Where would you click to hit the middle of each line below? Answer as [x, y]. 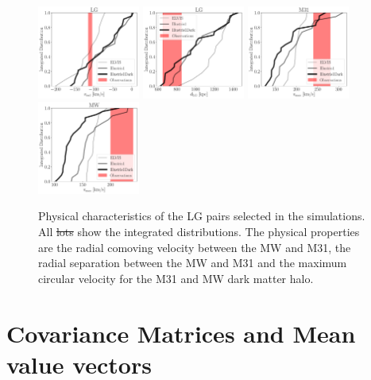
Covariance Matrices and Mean [181, 333]
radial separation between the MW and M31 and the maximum [193, 263]
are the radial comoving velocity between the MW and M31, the [195, 247]
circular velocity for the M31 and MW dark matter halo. [176, 278]
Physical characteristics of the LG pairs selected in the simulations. [202, 216]
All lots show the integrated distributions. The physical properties [199, 232]
